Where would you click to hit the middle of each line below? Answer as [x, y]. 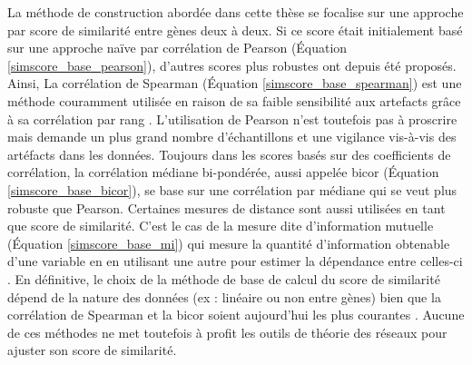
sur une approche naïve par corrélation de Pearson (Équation [177, 48]
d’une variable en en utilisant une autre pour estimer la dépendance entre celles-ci [235, 261]
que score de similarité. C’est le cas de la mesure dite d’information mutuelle [221, 226]
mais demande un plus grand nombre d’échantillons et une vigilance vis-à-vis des [232, 137]
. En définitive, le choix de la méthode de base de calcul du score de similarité [224, 278]
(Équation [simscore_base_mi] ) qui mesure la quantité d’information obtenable [229, 243]
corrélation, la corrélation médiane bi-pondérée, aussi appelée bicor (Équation [223, 172]
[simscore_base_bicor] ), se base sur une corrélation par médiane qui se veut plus [232, 189]
